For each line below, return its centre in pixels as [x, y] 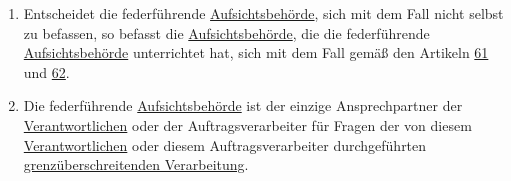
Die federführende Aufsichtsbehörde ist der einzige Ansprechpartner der [243, 105]
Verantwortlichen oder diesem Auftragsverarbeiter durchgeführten [225, 144]
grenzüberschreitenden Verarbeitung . [136, 164]
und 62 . [46, 71]
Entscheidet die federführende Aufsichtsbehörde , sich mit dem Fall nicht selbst [263, 13]
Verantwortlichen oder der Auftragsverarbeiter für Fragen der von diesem [247, 124]
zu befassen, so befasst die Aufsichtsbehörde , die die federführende [226, 32]
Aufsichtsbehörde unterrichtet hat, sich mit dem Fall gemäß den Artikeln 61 [256, 52]
